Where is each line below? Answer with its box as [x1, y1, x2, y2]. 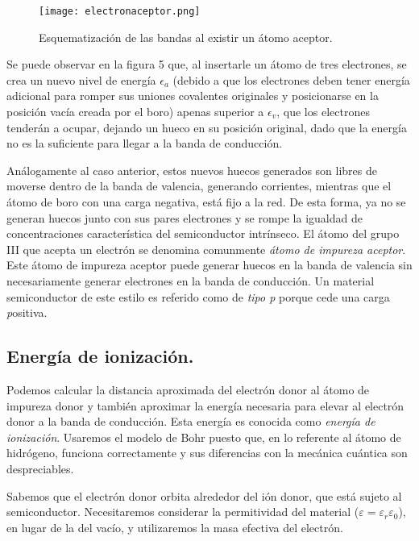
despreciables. [6, 460, 74, 476]
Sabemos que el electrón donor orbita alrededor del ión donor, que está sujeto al [6, 487, 402, 504]
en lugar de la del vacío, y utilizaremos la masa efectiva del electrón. [6, 518, 343, 535]
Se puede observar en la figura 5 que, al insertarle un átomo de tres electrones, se [6, 56, 407, 73]
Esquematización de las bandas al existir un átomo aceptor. [39, 28, 333, 45]
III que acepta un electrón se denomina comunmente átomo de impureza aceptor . [6, 240, 406, 257]
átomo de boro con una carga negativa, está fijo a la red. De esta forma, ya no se [6, 194, 406, 210]
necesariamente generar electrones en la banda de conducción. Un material [6, 272, 375, 289]
